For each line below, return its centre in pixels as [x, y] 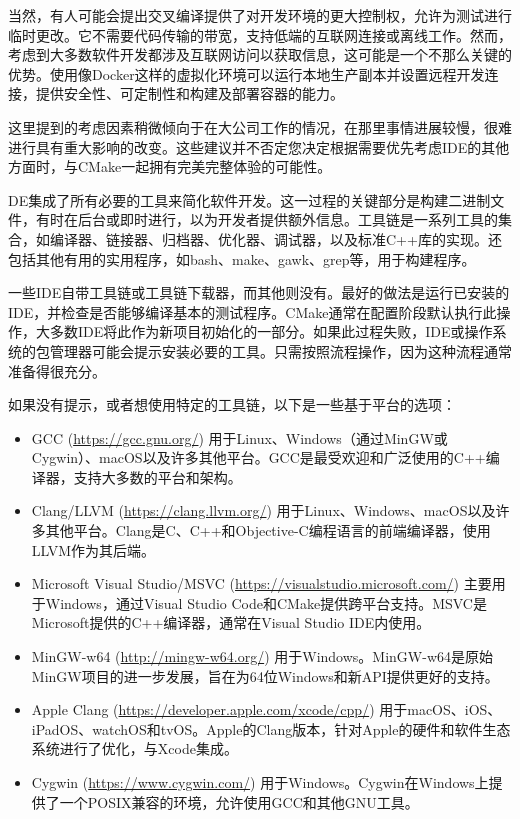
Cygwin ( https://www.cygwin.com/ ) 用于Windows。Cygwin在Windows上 [260, 782]
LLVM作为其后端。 [93, 549]
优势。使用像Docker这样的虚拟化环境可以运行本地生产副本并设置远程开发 [246, 73]
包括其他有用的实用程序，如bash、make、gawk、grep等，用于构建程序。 [242, 258]
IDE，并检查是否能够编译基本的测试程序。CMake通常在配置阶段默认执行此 [252, 311]
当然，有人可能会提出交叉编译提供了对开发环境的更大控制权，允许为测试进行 [260, 15]
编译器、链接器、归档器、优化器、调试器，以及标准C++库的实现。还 [275, 238]
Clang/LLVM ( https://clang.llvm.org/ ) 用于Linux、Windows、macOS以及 [263, 510]
